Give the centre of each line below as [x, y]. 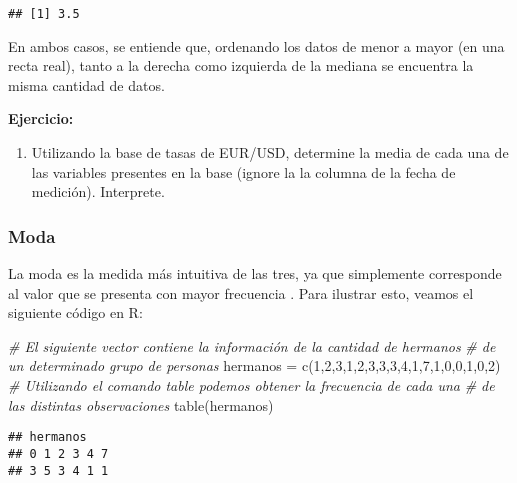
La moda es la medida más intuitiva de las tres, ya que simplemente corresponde [255, 273]
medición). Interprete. [98, 191]
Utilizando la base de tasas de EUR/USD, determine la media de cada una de [270, 152]
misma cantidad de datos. [86, 84]
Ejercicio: [41, 118]
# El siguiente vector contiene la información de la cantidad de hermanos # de [252, 345]
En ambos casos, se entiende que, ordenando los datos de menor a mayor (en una [256, 45]
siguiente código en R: [75, 312]
